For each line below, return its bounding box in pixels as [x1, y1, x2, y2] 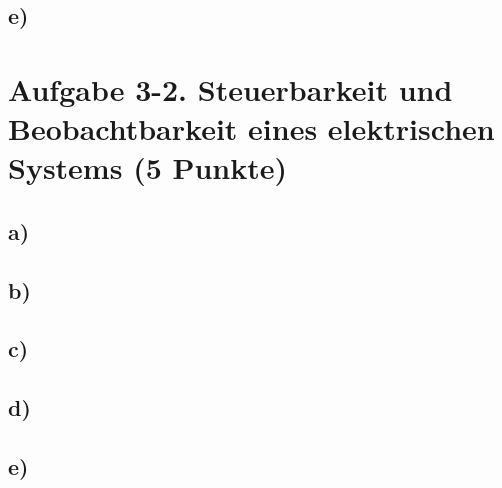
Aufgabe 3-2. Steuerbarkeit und [8, 68, 453, 109]
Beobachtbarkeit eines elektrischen [8, 108, 495, 149]
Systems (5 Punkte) [8, 147, 288, 188]
